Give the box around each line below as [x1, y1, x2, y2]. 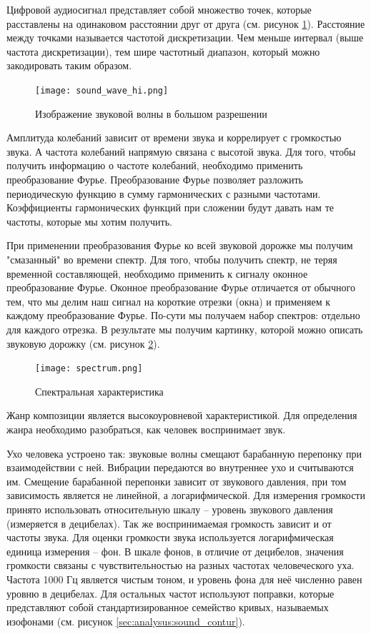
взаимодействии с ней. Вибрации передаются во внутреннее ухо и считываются [6, 460, 354, 475]
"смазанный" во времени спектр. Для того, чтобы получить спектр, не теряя [6, 251, 337, 266]
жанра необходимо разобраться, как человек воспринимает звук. [6, 421, 286, 436]
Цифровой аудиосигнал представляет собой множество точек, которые [6, 2, 312, 16]
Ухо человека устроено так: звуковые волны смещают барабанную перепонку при [6, 446, 362, 461]
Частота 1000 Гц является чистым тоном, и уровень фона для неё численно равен [6, 571, 362, 586]
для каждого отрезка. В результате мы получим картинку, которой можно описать [6, 321, 363, 336]
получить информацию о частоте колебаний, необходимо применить [6, 158, 303, 173]
